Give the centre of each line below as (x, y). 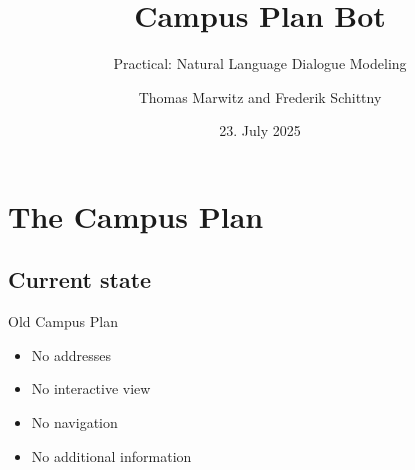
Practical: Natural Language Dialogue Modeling (260, 63)
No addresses (71, 354)
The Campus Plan (136, 215)
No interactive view (91, 388)
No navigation (74, 422)
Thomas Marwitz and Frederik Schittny (260, 96)
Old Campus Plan (63, 321)
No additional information (111, 455)
